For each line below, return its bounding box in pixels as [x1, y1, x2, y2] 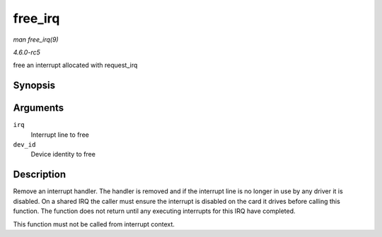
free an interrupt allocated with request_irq [13, 61, 138, 70]
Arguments [13, 102, 64, 114]
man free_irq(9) [13, 35, 59, 44]
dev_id [13, 141, 36, 149]
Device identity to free [30, 150, 95, 159]
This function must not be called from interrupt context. [13, 219, 175, 229]
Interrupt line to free [30, 130, 90, 139]
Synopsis [13, 80, 56, 92]
